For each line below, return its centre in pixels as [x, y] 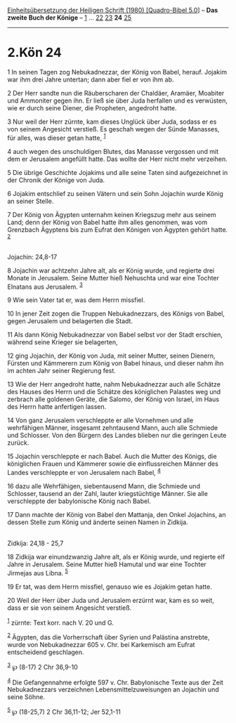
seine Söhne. [26, 697]
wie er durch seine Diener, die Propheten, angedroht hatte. [92, 108]
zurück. [18, 443]
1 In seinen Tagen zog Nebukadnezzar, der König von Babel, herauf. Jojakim [117, 72]
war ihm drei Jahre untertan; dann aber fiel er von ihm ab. [91, 79]
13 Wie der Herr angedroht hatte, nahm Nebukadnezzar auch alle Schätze [114, 384]
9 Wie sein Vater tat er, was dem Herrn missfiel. [76, 300]
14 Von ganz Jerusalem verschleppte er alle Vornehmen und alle [100, 420]
